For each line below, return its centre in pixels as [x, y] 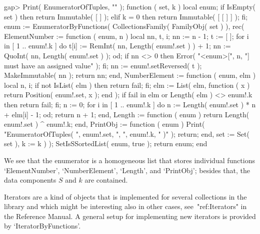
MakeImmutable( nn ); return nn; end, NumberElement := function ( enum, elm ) [130, 75]
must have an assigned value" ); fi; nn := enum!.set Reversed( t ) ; [103, 65]
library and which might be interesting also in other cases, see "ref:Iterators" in [125, 206]
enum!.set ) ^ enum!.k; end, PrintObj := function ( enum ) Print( [104, 124]
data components [30, 180]
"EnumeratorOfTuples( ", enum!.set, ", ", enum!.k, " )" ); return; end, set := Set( [127, 133]
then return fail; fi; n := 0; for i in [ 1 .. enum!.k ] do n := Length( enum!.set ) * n [130, 104]
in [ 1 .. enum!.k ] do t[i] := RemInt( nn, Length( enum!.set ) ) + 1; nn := [117, 46]
